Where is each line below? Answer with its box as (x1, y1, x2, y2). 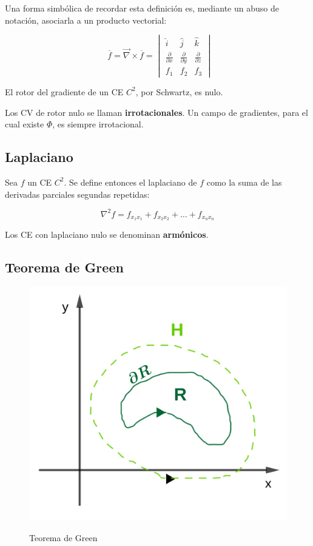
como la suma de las (206, 175, 282, 188)
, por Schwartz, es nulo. (135, 85, 223, 98)
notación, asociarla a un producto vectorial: (5, 13, 167, 26)
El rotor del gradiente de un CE (5, 85, 124, 98)
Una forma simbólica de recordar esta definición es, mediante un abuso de (5, 2, 279, 14)
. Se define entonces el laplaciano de (64, 175, 197, 188)
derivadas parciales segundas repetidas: (5, 187, 150, 200)
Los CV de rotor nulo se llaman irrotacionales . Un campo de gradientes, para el (5, 106, 308, 118)
